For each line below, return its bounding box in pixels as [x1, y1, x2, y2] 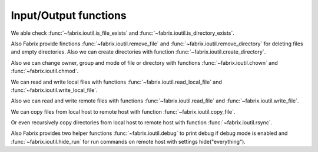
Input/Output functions [11, 9, 127, 22]
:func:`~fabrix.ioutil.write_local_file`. [11, 86, 98, 94]
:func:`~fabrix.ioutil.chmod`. [11, 68, 79, 75]
